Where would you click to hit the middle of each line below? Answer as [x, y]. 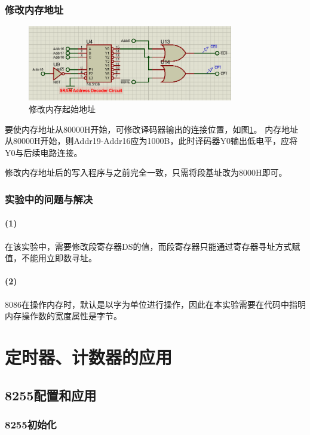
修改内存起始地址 [62, 109]
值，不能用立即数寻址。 [51, 258]
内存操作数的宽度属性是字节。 [63, 316]
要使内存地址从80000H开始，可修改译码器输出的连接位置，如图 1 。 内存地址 [152, 129]
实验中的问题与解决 [49, 199]
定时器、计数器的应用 [89, 357]
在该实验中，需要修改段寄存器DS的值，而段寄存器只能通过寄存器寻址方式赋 [153, 246]
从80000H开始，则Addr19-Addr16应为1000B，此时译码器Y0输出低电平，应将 [151, 141]
